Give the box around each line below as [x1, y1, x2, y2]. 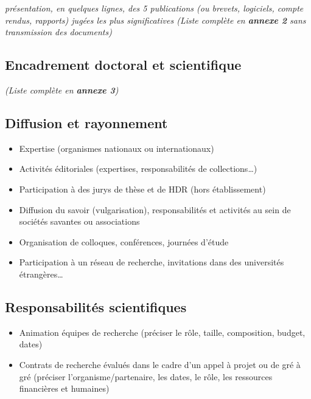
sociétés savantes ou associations [19, 215, 140, 228]
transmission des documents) [5, 26, 112, 38]
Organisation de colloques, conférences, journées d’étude [19, 235, 229, 248]
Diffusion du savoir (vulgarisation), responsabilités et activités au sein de [19, 203, 291, 216]
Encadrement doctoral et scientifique [5, 55, 242, 74]
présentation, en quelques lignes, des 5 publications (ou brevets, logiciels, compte [5, 2, 304, 14]
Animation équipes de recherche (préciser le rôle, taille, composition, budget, [19, 326, 306, 338]
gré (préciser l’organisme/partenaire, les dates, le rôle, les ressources [19, 370, 273, 383]
